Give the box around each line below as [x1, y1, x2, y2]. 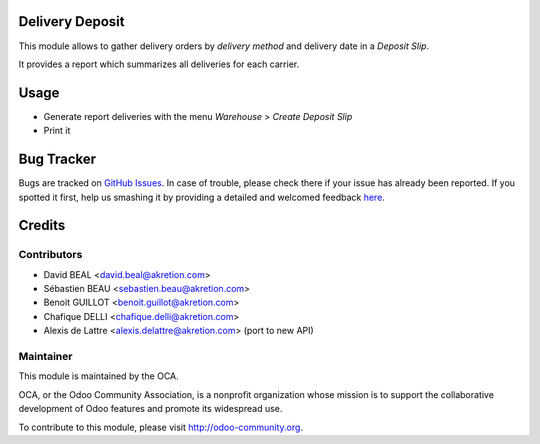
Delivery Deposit [18, 13, 125, 30]
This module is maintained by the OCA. [18, 370, 179, 382]
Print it [43, 125, 71, 137]
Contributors [18, 248, 83, 262]
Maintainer [18, 349, 73, 363]
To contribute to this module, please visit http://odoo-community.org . [18, 421, 304, 433]
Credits [18, 217, 66, 234]
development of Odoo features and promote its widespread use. [18, 403, 283, 415]
